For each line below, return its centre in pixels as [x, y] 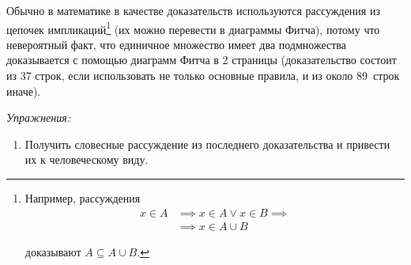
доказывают [53, 251]
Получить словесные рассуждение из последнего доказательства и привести [207, 144]
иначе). [24, 91]
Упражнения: [38, 117]
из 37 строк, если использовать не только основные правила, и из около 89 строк [203, 76]
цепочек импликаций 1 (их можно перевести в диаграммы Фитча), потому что [193, 28]
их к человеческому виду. [87, 159]
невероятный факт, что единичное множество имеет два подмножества [176, 44]
